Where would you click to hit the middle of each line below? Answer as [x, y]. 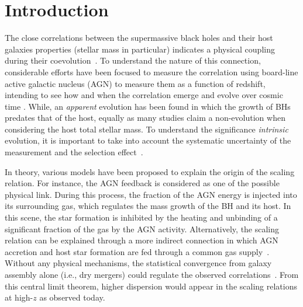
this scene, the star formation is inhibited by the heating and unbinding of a [141, 217]
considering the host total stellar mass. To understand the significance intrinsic [147, 129]
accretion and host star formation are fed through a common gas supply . [137, 251]
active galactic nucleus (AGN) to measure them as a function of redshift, [135, 83]
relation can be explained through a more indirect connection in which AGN [142, 240]
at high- [19, 297]
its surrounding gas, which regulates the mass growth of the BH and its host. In [148, 206]
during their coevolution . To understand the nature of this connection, [133, 60]
